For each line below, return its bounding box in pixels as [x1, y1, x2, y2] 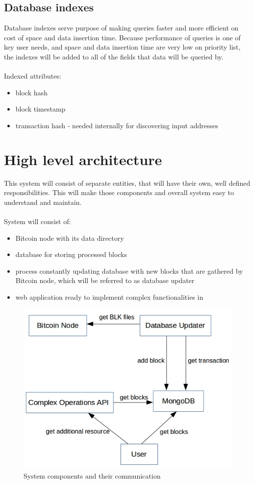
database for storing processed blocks [15, 249, 127, 259]
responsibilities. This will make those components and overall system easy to [4, 187, 234, 198]
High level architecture [4, 149, 162, 169]
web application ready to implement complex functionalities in [15, 292, 203, 302]
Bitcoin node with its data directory [15, 232, 124, 243]
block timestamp [15, 104, 66, 114]
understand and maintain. [4, 197, 82, 207]
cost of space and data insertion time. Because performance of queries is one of [4, 32, 241, 42]
